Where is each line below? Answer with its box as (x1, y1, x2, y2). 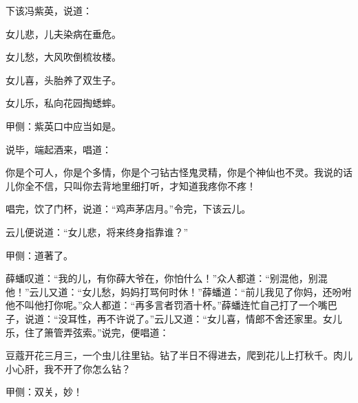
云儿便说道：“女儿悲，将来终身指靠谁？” (6, 224, 189, 239)
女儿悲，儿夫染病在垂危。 (6, 26, 121, 41)
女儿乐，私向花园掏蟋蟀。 (6, 96, 121, 110)
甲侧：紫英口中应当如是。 (6, 118, 121, 133)
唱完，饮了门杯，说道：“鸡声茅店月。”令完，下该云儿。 (6, 201, 251, 216)
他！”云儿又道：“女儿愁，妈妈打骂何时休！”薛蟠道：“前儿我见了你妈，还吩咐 (6, 284, 352, 298)
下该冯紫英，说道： (6, 3, 92, 17)
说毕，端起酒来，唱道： (6, 142, 112, 156)
